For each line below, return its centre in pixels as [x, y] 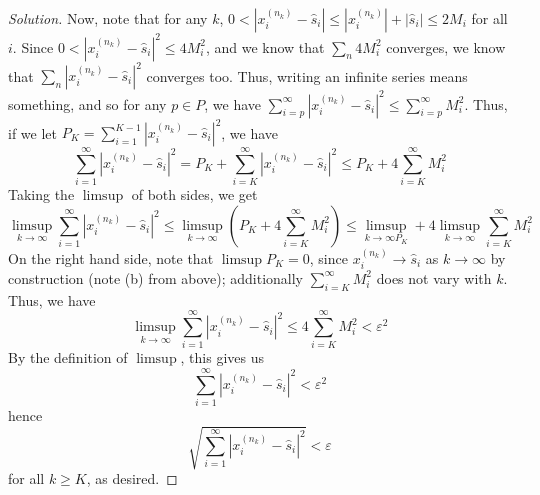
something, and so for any [87, 103]
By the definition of [68, 357]
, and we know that [265, 46]
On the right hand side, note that [111, 257]
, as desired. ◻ [132, 478]
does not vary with [434, 277]
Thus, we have [52, 299]
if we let [32, 132]
